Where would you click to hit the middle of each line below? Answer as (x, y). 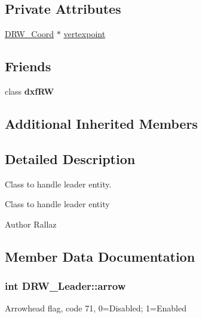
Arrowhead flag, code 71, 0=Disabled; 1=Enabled (96, 308)
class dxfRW (30, 91)
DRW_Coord (30, 34)
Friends (28, 66)
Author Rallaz (31, 224)
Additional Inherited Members (101, 123)
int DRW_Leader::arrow (65, 286)
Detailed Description (70, 158)
